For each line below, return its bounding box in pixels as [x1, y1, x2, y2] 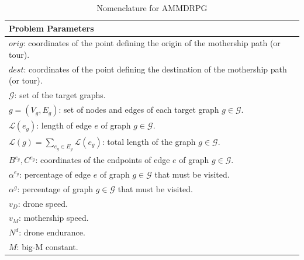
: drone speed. [18, 197, 68, 209]
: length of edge [36, 119, 92, 131]
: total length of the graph [102, 135, 196, 147]
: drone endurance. [19, 226, 85, 238]
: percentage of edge [19, 168, 91, 180]
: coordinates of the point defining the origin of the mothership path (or [23, 37, 281, 49]
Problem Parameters [9, 22, 94, 34]
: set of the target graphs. [14, 89, 106, 101]
